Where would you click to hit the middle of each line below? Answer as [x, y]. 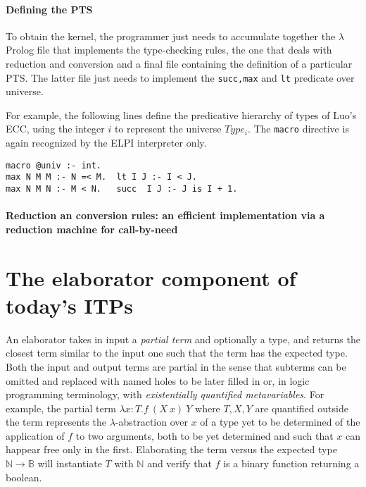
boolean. [24, 477]
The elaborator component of [151, 277]
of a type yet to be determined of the [280, 422]
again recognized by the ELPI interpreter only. [106, 143]
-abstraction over [152, 422]
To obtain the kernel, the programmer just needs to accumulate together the [171, 36]
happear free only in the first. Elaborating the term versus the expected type [171, 449]
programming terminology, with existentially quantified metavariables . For [165, 394]
